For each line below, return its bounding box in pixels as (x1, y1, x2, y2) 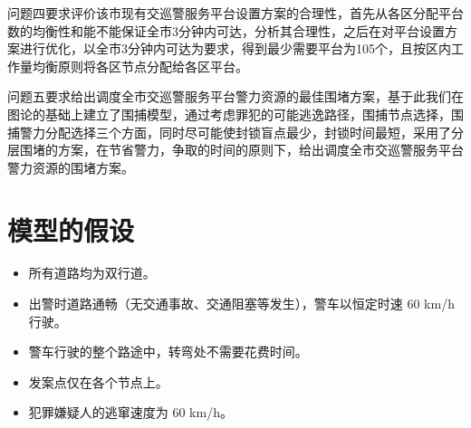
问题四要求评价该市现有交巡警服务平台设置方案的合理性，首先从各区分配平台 (7, 4, 464, 22)
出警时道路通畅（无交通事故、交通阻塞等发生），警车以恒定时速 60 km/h (28, 294, 455, 313)
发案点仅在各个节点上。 (28, 372, 168, 391)
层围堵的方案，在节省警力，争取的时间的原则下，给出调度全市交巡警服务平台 (7, 140, 464, 159)
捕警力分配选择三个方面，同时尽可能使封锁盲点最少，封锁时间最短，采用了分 (7, 122, 464, 141)
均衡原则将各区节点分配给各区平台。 (32, 56, 248, 75)
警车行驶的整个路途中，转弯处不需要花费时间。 (28, 342, 308, 361)
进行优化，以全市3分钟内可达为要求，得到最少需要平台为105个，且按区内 (19, 39, 451, 58)
